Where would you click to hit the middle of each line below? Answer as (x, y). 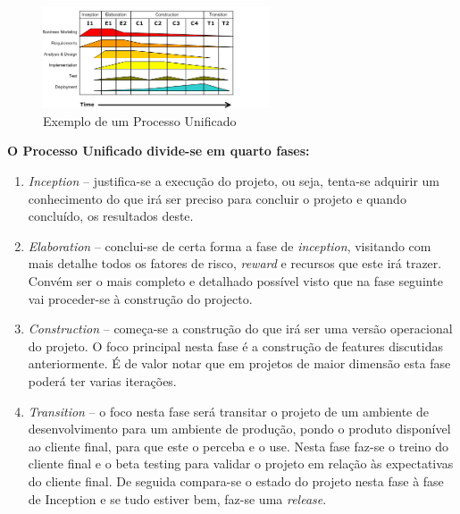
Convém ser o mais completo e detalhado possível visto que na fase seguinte (235, 281)
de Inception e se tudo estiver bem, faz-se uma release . (177, 498)
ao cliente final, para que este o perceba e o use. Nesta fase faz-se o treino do (238, 446)
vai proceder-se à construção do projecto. (140, 298)
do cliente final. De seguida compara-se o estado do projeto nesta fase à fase (236, 480)
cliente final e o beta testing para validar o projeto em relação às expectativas (241, 463)
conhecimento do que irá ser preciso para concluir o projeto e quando (217, 198)
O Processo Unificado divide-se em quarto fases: (159, 151)
